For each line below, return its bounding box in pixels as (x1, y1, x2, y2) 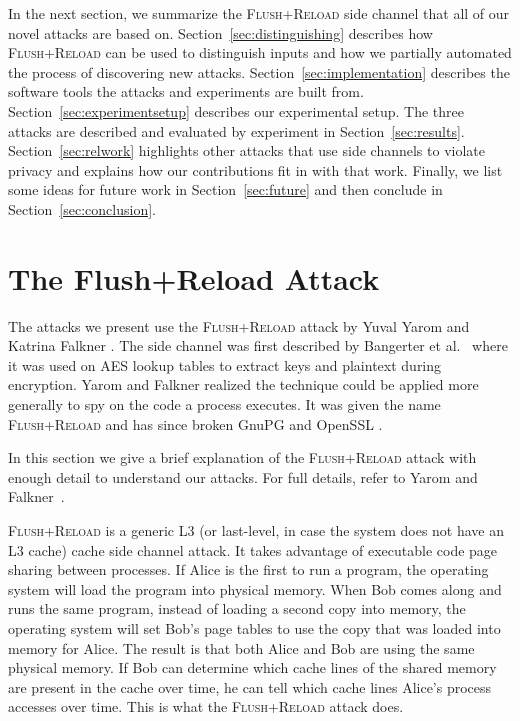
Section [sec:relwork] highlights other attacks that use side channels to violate (8, 140, 485, 161)
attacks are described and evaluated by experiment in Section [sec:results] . (8, 120, 465, 141)
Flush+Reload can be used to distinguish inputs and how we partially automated (8, 42, 512, 63)
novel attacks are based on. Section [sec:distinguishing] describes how (8, 22, 433, 43)
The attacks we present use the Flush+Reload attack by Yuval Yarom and (8, 315, 470, 336)
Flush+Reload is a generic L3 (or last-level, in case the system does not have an (8, 520, 505, 540)
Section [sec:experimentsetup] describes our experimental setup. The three (8, 100, 464, 121)
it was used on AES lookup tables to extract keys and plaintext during (8, 354, 442, 375)
